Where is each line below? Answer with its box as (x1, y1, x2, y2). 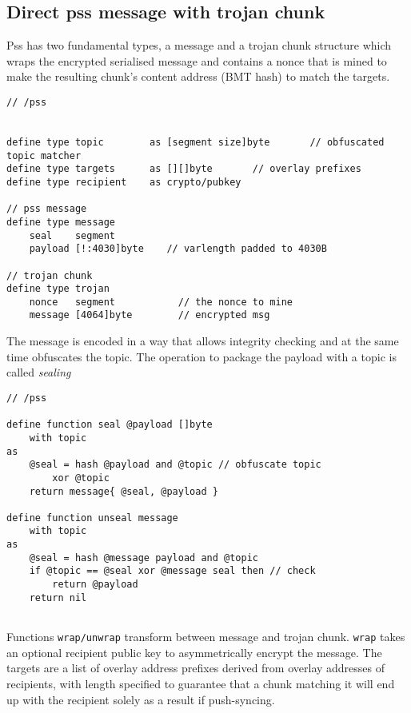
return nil (29, 592, 87, 603)
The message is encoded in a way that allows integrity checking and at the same (6, 333, 399, 349)
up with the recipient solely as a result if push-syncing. (6, 691, 275, 707)
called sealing (6, 364, 71, 380)
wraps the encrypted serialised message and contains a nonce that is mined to (6, 52, 387, 69)
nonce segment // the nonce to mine (29, 296, 293, 308)
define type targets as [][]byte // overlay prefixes (6, 163, 361, 175)
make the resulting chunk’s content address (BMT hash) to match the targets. (6, 68, 390, 85)
